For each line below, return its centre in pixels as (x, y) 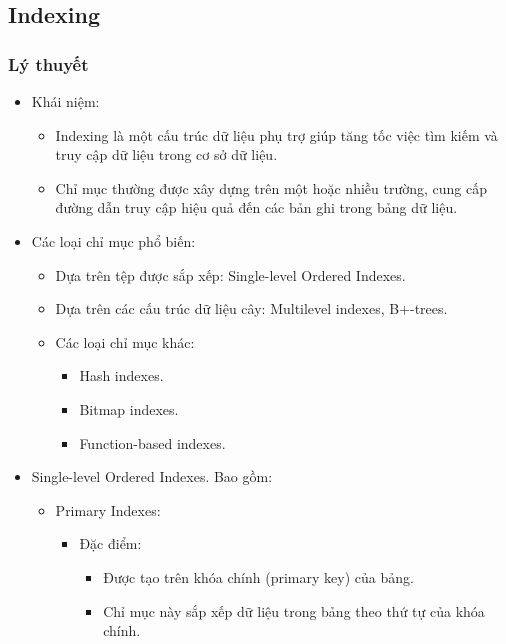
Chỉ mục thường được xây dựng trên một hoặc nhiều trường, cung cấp (271, 187)
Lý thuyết (48, 63)
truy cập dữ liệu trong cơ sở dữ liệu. (166, 154)
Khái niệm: (65, 101)
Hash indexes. (121, 375)
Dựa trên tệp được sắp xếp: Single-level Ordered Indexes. (230, 274)
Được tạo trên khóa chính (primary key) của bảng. (258, 576)
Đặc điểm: (110, 543)
